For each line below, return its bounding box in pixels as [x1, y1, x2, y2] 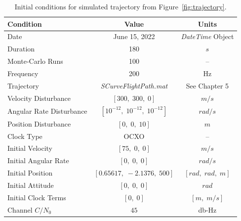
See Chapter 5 [186, 80, 229, 90]
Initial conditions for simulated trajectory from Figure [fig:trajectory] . [14, 1, 227, 11]
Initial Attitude [7, 179, 54, 190]
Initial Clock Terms [7, 192, 66, 202]
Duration [7, 44, 35, 54]
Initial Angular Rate [7, 155, 69, 166]
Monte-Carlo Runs [7, 56, 63, 66]
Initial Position [7, 168, 53, 178]
